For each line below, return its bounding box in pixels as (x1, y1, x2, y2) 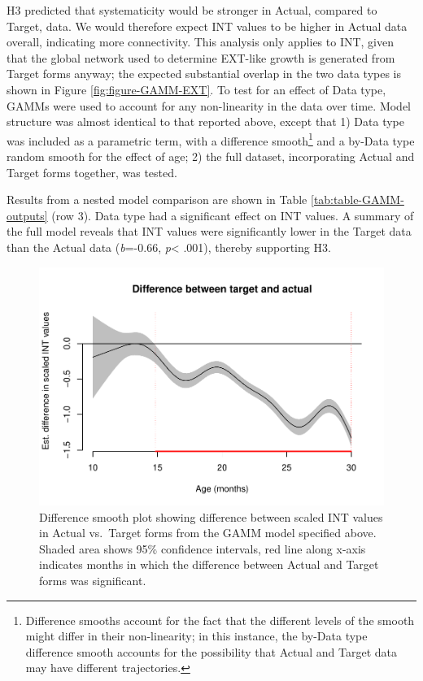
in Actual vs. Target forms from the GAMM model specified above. (39, 524, 377, 541)
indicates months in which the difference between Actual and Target (39, 556, 379, 573)
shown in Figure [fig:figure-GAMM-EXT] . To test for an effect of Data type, (7, 80, 386, 98)
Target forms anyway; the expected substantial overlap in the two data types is (7, 65, 402, 82)
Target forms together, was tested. (7, 163, 177, 180)
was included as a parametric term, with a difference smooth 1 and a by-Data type (7, 129, 415, 149)
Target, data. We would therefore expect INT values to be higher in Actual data (7, 17, 408, 34)
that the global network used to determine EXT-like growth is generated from (7, 49, 395, 66)
